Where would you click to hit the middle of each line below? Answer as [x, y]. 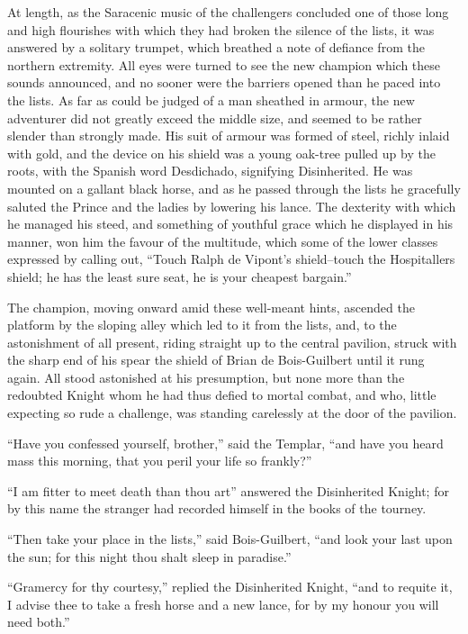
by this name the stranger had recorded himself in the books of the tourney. [217, 508]
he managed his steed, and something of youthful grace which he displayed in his [230, 224]
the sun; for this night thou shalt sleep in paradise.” [149, 556]
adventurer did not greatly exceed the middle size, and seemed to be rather [215, 118]
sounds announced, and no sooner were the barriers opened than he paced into [224, 82]
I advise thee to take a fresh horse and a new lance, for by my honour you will [223, 604]
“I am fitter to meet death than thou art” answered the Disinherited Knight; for [228, 490]
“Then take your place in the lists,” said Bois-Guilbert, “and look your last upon [230, 539]
